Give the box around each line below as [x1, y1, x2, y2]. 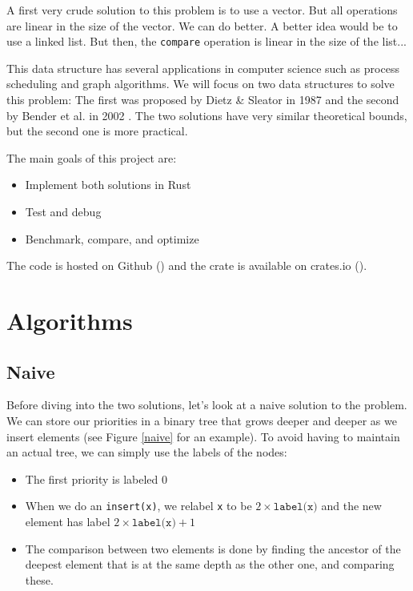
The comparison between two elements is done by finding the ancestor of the [25, 540, 401, 557]
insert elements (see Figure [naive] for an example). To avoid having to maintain [6, 428, 400, 444]
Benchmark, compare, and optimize [25, 230, 199, 247]
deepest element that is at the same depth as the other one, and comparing [25, 556, 395, 573]
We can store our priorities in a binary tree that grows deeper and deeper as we [6, 412, 397, 428]
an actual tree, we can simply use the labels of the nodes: [6, 444, 287, 460]
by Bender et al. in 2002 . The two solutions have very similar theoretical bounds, [6, 107, 407, 123]
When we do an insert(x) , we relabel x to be [25, 497, 252, 514]
